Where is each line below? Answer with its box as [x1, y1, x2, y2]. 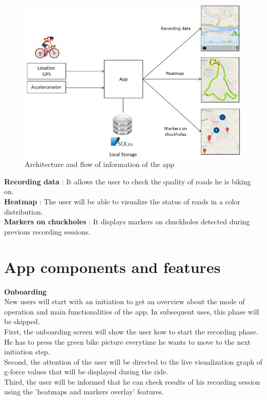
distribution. [4, 206, 43, 217]
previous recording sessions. [4, 226, 91, 237]
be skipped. [4, 316, 40, 327]
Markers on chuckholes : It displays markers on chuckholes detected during [4, 216, 250, 227]
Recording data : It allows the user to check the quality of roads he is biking [4, 176, 251, 186]
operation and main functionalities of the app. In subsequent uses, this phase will [4, 306, 259, 317]
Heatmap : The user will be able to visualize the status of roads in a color [4, 196, 240, 207]
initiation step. [4, 346, 50, 357]
